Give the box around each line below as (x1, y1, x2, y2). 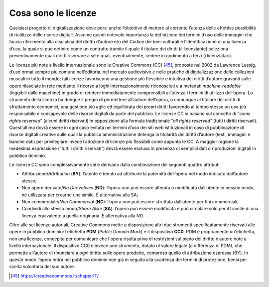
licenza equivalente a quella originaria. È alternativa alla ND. (21, 212, 144, 219)
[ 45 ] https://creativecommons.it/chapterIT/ (10, 273, 99, 279)
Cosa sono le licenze (9, 7, 97, 18)
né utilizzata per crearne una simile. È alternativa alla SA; (21, 192, 138, 198)
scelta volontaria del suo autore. (9, 264, 76, 270)
